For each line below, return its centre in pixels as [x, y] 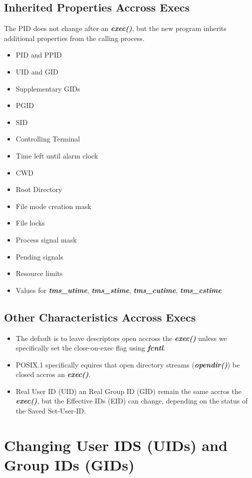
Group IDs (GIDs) [69, 465]
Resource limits [39, 273]
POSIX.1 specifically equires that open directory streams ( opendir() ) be [128, 364]
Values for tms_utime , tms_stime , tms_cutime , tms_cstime [119, 290]
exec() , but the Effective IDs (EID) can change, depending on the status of [132, 401]
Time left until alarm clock [57, 155]
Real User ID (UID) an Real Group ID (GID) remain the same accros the [128, 391]
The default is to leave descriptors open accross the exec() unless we [121, 338]
